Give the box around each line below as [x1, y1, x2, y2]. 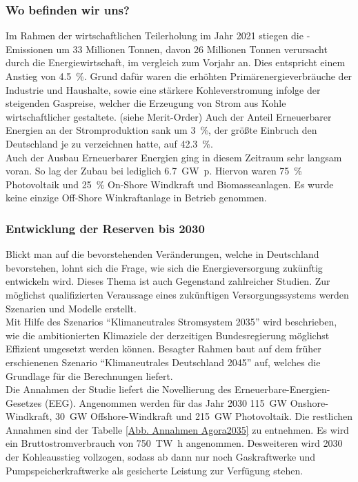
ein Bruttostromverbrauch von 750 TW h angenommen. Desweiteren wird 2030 [6, 436, 343, 450]
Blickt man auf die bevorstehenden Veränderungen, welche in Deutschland [6, 247, 319, 261]
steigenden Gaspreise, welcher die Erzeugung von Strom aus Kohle [6, 96, 286, 110]
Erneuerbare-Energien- [235, 382, 330, 396]
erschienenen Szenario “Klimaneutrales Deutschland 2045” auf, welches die [6, 354, 321, 369]
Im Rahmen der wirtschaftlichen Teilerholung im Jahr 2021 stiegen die [6, 28, 304, 43]
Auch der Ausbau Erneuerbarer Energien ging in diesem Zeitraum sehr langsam [6, 150, 342, 164]
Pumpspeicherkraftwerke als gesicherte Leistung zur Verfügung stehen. [6, 463, 304, 477]
